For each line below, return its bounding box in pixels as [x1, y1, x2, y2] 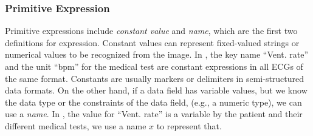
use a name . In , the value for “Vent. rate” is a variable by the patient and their [5, 107, 303, 120]
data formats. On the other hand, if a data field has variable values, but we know [5, 84, 308, 97]
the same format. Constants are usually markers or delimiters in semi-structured [5, 72, 304, 84]
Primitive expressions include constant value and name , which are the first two [5, 24, 298, 37]
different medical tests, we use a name [5, 119, 146, 132]
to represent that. [156, 119, 222, 132]
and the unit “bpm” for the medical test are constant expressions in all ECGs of [5, 60, 303, 72]
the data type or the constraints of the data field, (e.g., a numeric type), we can [5, 95, 302, 108]
